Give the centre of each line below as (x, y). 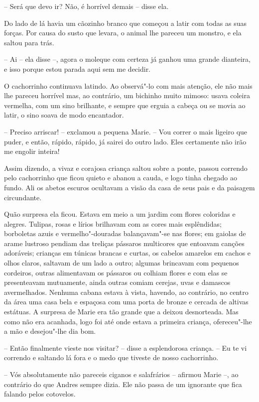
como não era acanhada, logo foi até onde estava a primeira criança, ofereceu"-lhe (128, 321)
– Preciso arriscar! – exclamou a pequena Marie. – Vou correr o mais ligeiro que (126, 131)
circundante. (23, 197)
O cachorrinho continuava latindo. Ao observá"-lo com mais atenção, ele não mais (128, 85)
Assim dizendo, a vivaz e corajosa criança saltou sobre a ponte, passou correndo (126, 168)
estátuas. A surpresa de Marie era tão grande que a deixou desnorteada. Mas (121, 312)
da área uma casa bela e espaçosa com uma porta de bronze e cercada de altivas (126, 302)
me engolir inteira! (32, 151)
